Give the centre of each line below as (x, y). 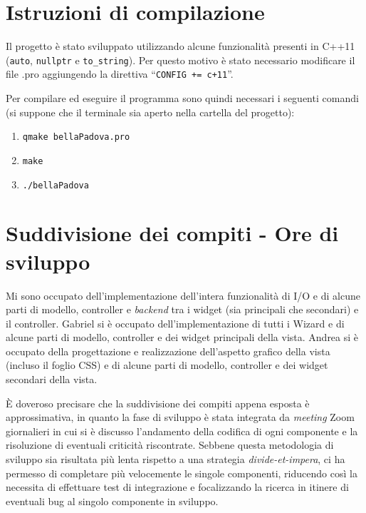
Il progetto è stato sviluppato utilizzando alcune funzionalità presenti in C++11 (181, 46)
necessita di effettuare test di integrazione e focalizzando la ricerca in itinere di (177, 487)
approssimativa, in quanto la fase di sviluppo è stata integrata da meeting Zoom (180, 417)
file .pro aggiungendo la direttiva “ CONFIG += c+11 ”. (120, 74)
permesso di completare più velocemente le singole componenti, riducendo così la (182, 473)
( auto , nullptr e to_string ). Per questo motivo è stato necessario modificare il (181, 60)
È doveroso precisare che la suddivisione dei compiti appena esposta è (158, 403)
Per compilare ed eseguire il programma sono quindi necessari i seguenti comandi (182, 98)
